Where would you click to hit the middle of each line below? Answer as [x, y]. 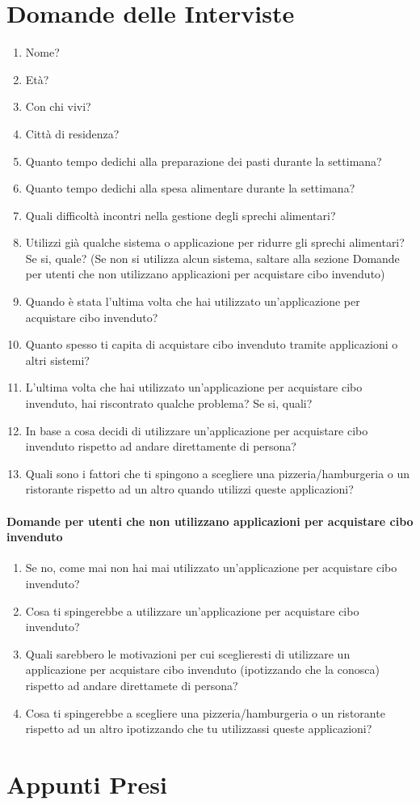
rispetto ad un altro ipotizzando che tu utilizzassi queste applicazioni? [199, 729]
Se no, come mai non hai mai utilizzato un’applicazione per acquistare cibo [211, 568]
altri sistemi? [57, 360]
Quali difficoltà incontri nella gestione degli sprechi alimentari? [181, 215]
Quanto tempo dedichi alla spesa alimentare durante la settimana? [190, 188]
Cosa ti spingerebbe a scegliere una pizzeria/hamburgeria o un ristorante [205, 712]
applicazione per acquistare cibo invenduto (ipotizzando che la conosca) [202, 669]
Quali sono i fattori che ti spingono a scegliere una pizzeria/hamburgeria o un [218, 473]
